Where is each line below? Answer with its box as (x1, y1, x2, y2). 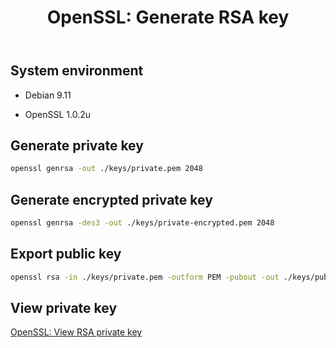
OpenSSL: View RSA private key (10, 326, 143, 338)
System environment (10, 62, 144, 80)
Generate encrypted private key (10, 191, 213, 208)
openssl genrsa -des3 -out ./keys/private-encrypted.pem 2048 (10, 218, 275, 228)
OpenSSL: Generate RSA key (46, 6, 290, 29)
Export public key (10, 246, 122, 263)
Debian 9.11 (24, 89, 72, 101)
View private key (10, 300, 118, 317)
